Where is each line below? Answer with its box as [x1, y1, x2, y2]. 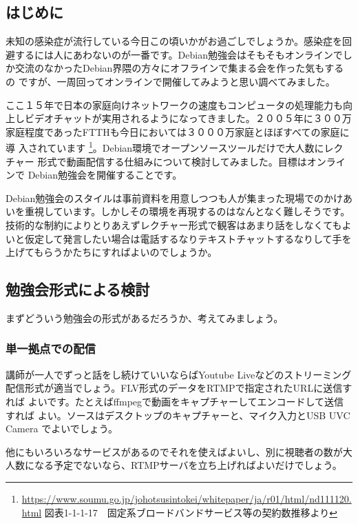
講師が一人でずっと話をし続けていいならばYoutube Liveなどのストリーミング [6, 367, 352, 381]
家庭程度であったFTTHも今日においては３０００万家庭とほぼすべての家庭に [6, 124, 350, 139]
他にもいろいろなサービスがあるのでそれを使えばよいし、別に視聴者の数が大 [6, 444, 352, 458]
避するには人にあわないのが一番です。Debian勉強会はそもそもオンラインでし [6, 47, 352, 61]
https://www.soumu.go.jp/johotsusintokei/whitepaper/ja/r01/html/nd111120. [21, 491, 352, 505]
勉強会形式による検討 [6, 279, 150, 300]
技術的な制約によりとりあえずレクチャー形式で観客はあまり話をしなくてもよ [6, 217, 352, 232]
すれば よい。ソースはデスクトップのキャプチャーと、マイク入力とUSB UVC [6, 407, 350, 422]
